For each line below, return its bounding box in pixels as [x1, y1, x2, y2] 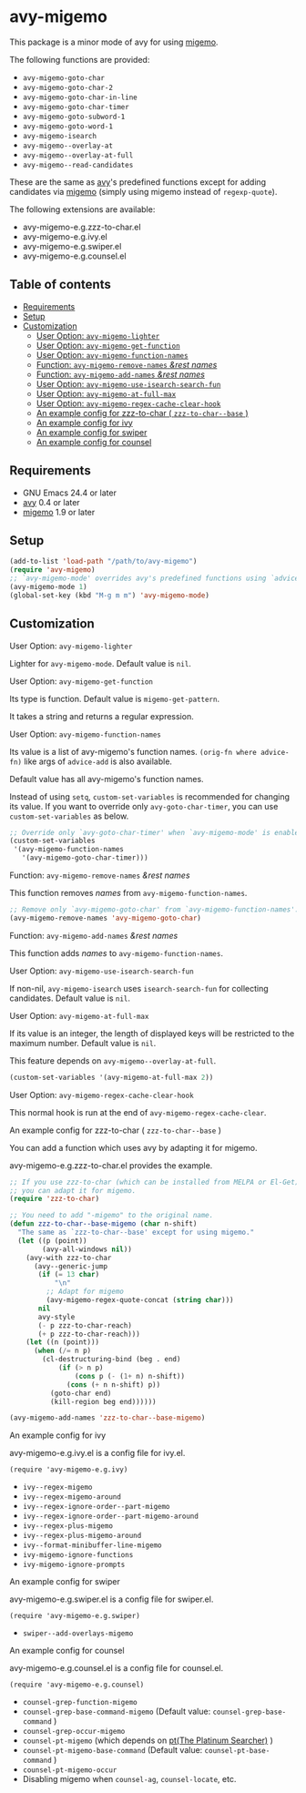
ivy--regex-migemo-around [22, 1492, 121, 1502]
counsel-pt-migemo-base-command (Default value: [22, 1745, 203, 1756]
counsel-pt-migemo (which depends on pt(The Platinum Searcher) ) [22, 1735, 273, 1746]
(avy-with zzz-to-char [25, 1253, 112, 1262]
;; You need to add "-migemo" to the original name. [9, 1211, 214, 1220]
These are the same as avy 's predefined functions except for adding [9, 176, 267, 188]
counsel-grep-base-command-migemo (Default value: [22, 1706, 211, 1717]
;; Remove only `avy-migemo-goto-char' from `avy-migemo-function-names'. [9, 905, 300, 914]
